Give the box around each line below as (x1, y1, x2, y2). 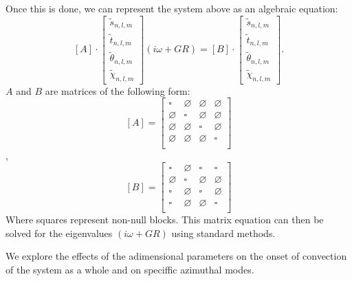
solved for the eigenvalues (5, 225, 113, 240)
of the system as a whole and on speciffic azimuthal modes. (5, 262, 254, 277)
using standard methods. (171, 225, 276, 240)
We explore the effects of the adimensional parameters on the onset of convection (5, 249, 347, 263)
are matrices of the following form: (45, 83, 190, 98)
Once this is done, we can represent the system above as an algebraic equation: (5, 1, 338, 15)
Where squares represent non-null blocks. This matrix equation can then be (5, 212, 324, 227)
